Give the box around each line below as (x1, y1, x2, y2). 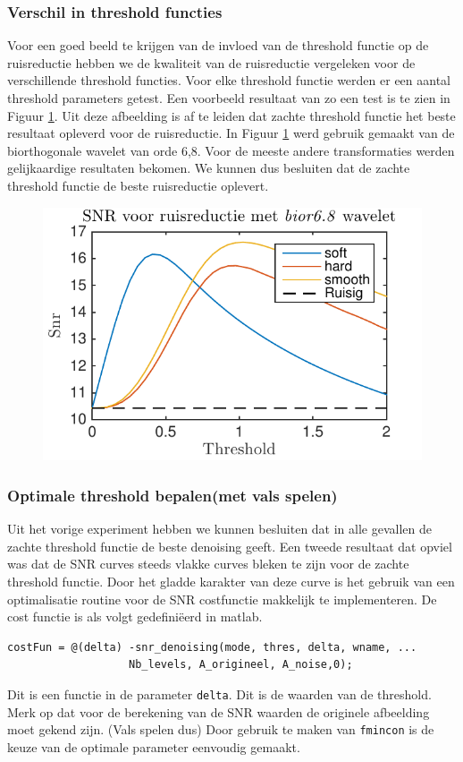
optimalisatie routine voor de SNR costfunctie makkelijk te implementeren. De (7, 589, 437, 608)
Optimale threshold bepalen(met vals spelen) (7, 484, 338, 506)
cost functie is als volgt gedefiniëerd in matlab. (7, 607, 263, 626)
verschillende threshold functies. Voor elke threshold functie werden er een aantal (7, 71, 450, 90)
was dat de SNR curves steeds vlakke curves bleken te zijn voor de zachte (7, 554, 409, 573)
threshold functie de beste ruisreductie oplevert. (7, 176, 269, 194)
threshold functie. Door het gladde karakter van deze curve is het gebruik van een (7, 572, 455, 591)
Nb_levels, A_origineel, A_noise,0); (129, 658, 353, 672)
